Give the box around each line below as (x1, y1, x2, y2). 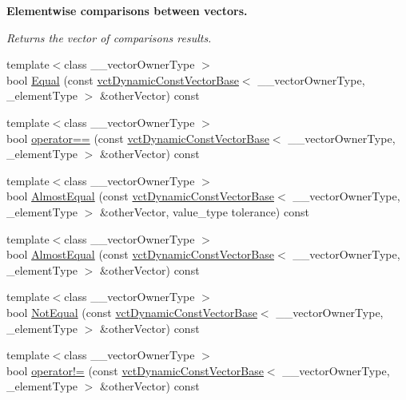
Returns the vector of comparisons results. (6, 29, 212, 46)
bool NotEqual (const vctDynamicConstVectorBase (6, 303, 257, 320)
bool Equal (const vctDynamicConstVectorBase (6, 71, 239, 88)
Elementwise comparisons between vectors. (6, 2, 248, 18)
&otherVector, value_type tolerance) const (100, 203, 309, 220)
